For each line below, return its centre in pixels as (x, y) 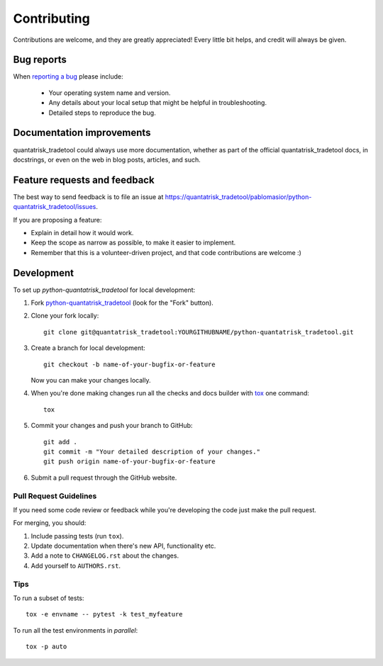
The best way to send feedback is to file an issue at (88, 197)
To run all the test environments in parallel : (76, 630)
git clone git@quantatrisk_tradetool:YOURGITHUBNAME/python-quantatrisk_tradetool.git (199, 332)
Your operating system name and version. (110, 93)
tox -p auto (46, 647)
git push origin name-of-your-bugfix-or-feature (129, 462)
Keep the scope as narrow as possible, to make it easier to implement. (133, 243)
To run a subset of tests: (49, 598)
